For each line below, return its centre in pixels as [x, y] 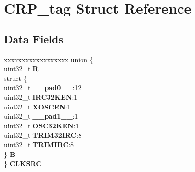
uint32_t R [21, 69]
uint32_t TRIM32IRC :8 [43, 135]
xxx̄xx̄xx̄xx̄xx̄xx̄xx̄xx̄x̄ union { [49, 59]
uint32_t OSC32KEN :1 [41, 125]
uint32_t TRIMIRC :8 [39, 144]
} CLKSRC [23, 164]
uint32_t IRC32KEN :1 [41, 97]
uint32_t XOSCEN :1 [37, 106]
